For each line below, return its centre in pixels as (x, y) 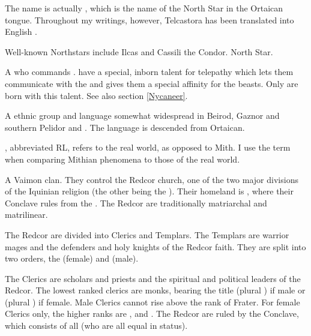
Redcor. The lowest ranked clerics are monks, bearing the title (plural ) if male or (155, 290)
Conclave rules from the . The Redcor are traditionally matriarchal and (136, 202)
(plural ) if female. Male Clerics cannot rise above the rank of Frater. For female (152, 301)
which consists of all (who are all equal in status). (96, 325)
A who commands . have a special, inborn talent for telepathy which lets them (149, 72)
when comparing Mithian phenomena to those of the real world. (122, 159)
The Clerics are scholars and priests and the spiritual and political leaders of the (153, 278)
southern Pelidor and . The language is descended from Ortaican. (125, 127)
